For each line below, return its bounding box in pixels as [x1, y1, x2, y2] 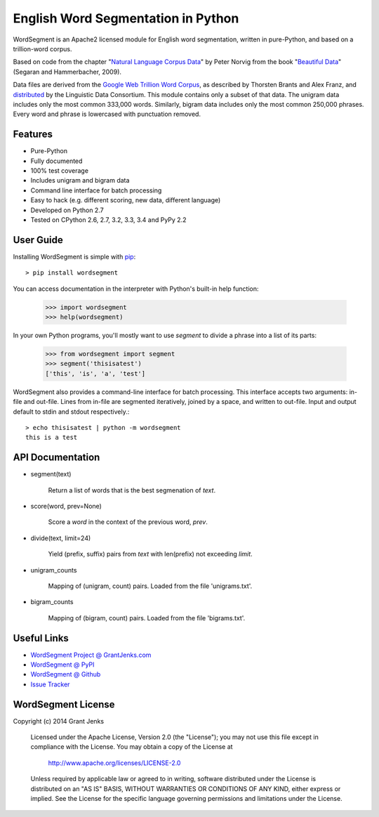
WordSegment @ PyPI [30, 660, 95, 669]
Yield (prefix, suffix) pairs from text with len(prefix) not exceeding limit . [48, 550, 253, 558]
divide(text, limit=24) [30, 534, 91, 542]
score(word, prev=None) [30, 502, 102, 510]
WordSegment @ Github [30, 670, 101, 679]
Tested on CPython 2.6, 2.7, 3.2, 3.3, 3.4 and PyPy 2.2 [30, 215, 187, 224]
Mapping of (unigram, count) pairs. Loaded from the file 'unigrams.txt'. [48, 582, 253, 590]
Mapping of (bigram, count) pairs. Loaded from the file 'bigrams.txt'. [48, 613, 246, 622]
